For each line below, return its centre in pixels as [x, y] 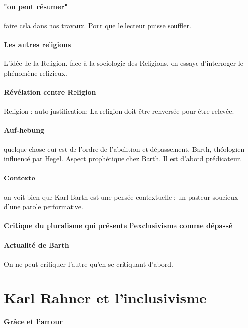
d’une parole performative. [44, 206]
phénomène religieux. [36, 73]
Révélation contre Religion [50, 92]
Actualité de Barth [37, 245]
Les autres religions [37, 44]
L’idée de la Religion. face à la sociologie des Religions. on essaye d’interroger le [124, 63]
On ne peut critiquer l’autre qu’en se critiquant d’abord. [88, 263]
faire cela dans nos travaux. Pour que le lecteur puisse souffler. [98, 25]
